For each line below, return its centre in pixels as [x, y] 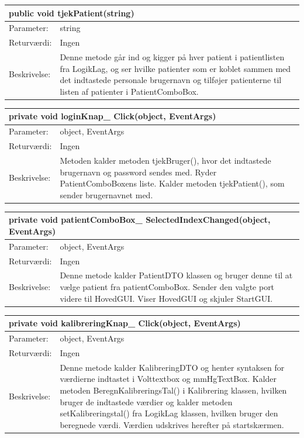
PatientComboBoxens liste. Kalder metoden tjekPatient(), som [172, 183]
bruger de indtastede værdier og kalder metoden [146, 401]
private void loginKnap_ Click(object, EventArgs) [113, 116]
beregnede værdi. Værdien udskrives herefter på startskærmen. [172, 424]
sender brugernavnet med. [106, 194]
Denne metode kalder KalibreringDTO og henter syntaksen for [172, 367]
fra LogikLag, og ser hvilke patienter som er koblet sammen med [175, 68]
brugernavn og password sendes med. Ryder [138, 172]
